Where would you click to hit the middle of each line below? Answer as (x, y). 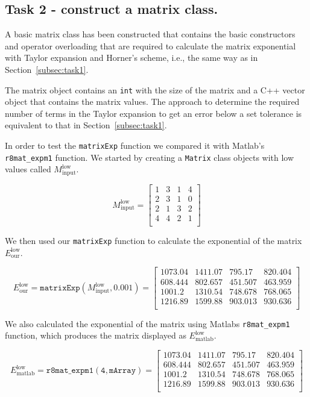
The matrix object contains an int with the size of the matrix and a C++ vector (155, 89)
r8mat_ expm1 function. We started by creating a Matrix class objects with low (150, 157)
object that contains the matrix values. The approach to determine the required (152, 102)
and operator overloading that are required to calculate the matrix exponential (150, 45)
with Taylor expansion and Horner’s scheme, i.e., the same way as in (131, 58)
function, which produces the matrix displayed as (96, 335)
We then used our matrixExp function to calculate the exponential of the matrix (153, 241)
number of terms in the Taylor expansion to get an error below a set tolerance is (153, 113)
